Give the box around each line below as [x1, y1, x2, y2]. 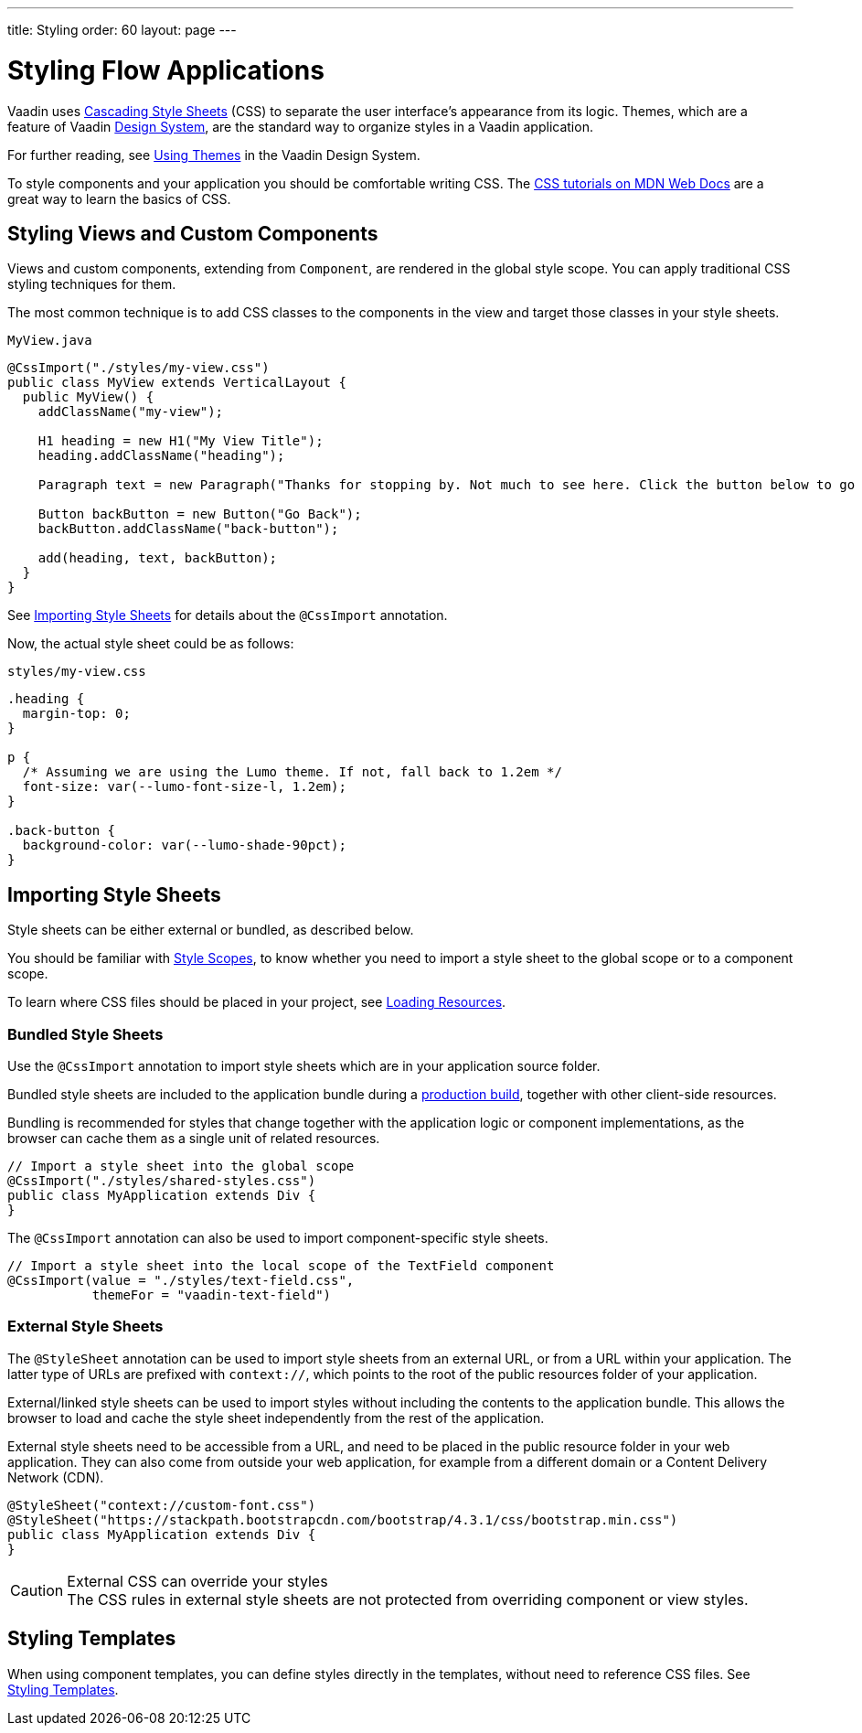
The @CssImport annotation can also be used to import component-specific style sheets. [7, 1229, 548, 1246]
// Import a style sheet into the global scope [7, 1158, 355, 1173]
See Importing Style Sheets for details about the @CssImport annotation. [7, 607, 448, 624]
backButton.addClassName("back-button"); [37, 521, 339, 537]
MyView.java [7, 333, 92, 348]
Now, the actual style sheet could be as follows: [7, 636, 294, 652]
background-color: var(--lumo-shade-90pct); [22, 838, 346, 853]
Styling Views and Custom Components [7, 221, 378, 245]
